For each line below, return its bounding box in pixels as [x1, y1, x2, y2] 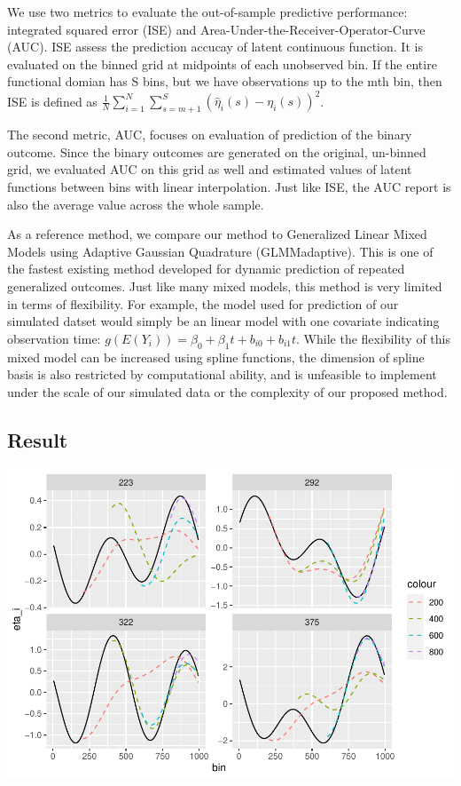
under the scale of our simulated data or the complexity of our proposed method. [7, 382, 448, 401]
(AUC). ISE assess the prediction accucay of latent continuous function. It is [7, 37, 423, 56]
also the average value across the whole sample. [7, 195, 264, 213]
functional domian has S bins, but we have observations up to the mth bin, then [7, 72, 442, 91]
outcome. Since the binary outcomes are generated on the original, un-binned [7, 142, 426, 161]
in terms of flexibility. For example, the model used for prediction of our [7, 294, 399, 313]
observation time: [7, 329, 101, 347]
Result [7, 425, 68, 453]
